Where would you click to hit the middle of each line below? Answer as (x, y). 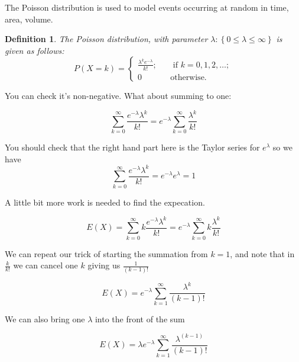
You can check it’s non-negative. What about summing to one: (118, 96)
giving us (104, 265)
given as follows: (35, 50)
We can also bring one (45, 318)
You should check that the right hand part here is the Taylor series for (132, 147)
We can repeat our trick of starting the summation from (106, 253)
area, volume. (29, 19)
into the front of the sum (140, 318)
